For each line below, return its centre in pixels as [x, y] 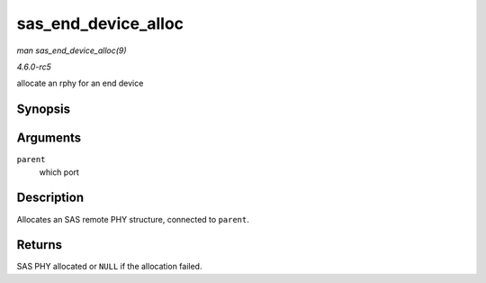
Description [50, 198]
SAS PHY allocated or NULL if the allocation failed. [109, 267]
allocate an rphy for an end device [80, 83]
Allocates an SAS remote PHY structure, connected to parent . [133, 219]
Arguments [49, 138]
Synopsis [44, 110]
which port [59, 172]
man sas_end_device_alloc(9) [72, 50]
